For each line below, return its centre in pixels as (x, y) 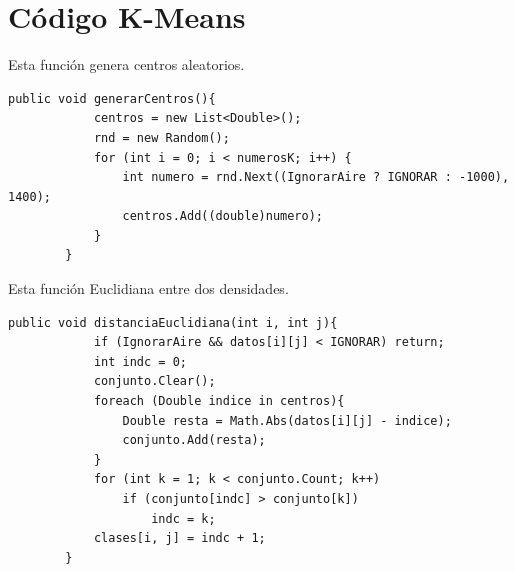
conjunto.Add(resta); (194, 440)
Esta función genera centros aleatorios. (126, 64)
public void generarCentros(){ (112, 98)
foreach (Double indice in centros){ (219, 401)
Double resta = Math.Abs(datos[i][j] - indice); (287, 420)
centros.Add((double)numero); (222, 216)
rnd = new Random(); (161, 137)
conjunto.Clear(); (154, 381)
